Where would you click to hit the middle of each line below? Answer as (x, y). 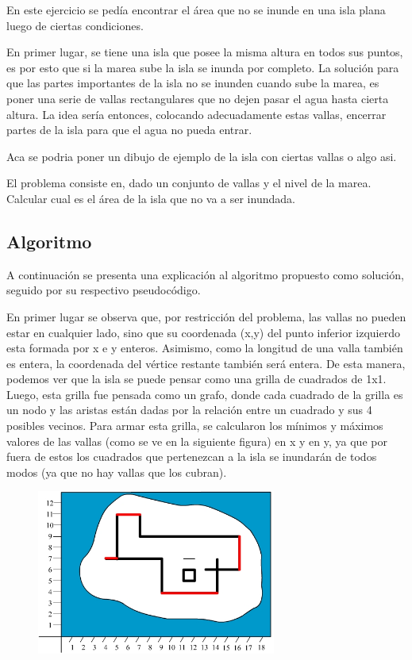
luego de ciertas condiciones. (75, 25)
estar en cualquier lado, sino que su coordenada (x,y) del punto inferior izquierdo (203, 332)
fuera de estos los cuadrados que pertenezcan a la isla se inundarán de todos (192, 457)
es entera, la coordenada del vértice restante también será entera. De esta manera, (206, 363)
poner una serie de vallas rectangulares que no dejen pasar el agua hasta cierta (198, 98)
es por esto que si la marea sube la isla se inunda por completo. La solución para (203, 67)
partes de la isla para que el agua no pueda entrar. (129, 130)
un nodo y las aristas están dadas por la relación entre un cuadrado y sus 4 (189, 410)
